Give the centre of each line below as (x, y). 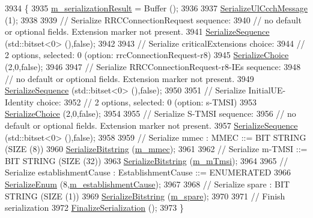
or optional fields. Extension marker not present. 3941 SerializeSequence (137, 31)
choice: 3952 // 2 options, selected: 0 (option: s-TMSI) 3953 (147, 102)
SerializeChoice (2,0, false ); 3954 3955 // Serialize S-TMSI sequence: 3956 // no (150, 113)
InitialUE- (267, 90)
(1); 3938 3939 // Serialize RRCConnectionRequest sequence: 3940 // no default (153, 19)
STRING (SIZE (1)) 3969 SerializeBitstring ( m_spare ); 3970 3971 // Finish (145, 196)
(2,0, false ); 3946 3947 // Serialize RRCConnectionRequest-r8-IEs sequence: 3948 (153, 66)
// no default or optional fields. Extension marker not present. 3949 (129, 78)
